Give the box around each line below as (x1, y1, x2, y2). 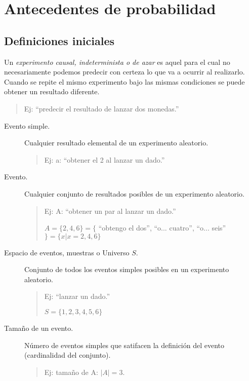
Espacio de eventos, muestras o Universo (4, 247, 130, 257)
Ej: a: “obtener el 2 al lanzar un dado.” (44, 154, 165, 165)
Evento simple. (4, 120, 50, 131)
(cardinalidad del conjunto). (24, 350, 111, 360)
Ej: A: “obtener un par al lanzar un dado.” (44, 205, 176, 216)
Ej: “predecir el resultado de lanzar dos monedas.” (24, 103, 179, 113)
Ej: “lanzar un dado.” (44, 291, 110, 301)
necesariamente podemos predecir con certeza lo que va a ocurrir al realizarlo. (4, 66, 245, 77)
